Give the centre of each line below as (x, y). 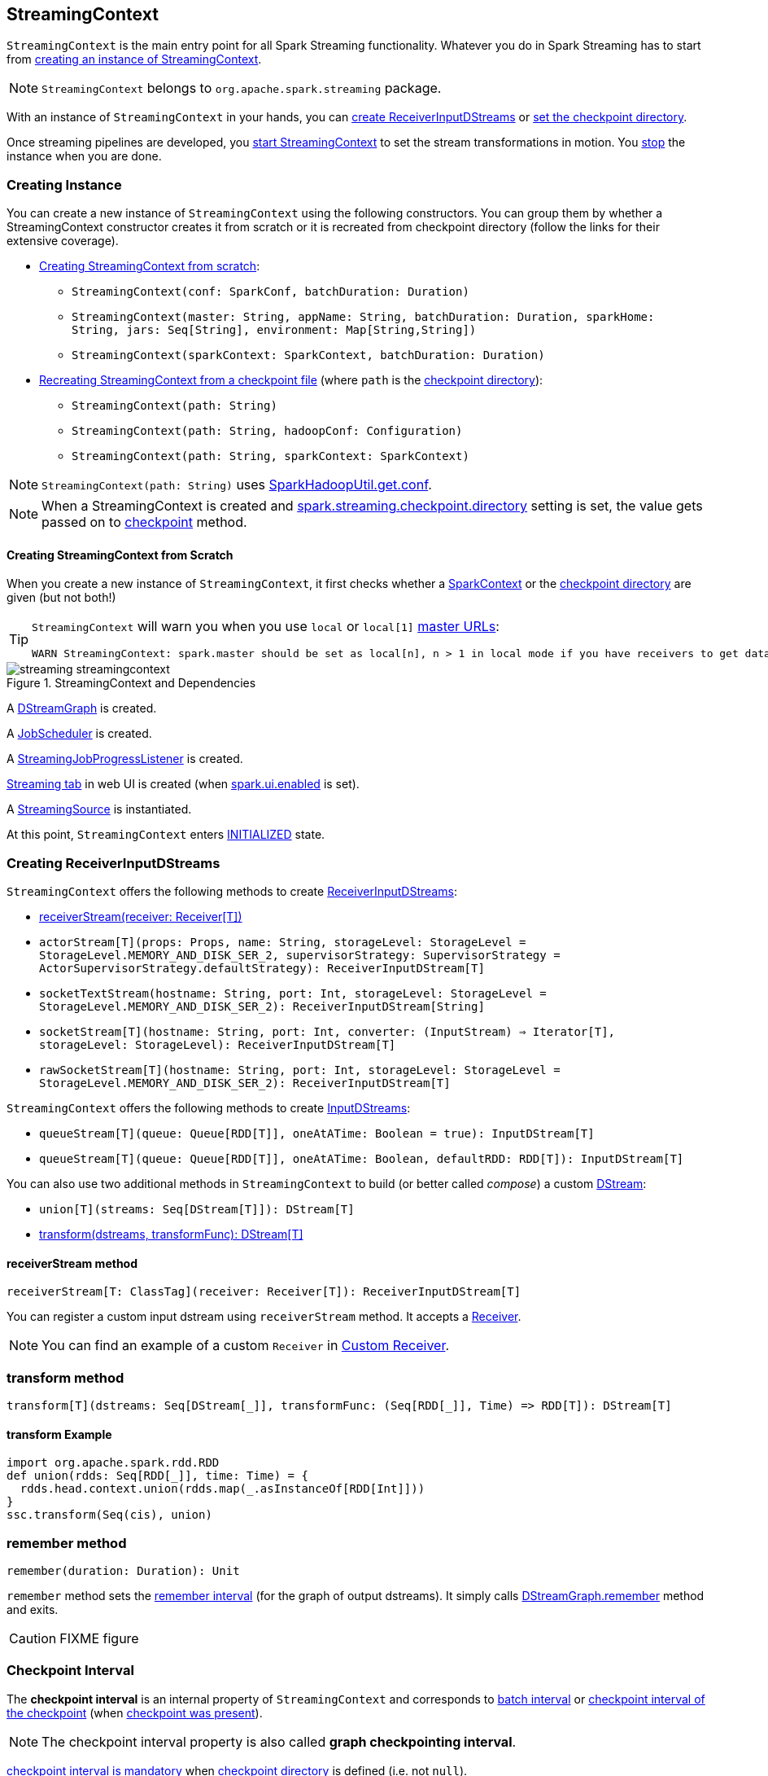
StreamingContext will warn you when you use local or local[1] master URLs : (266, 627)
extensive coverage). (63, 241)
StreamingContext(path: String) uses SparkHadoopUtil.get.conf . (237, 485)
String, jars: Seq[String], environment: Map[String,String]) (274, 330)
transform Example (59, 1434)
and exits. (33, 1610)
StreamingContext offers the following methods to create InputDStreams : (209, 1108)
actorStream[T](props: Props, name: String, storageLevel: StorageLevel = (283, 943)
